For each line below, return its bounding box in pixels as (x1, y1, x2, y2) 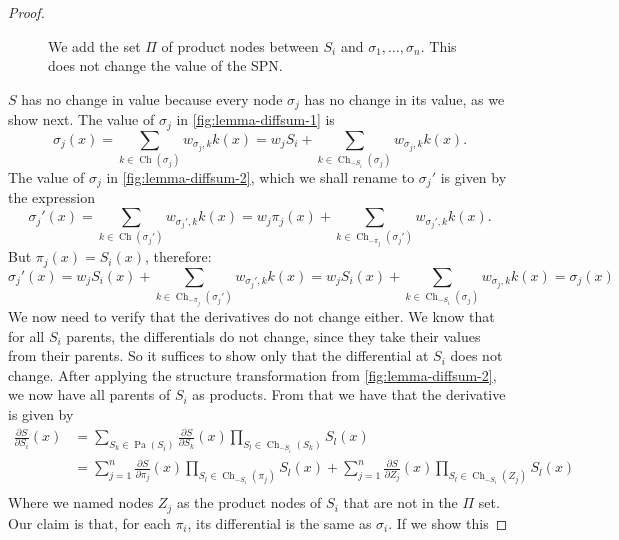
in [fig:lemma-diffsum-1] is (176, 109, 335, 130)
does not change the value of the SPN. (48, 55, 283, 76)
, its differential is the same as (187, 512, 372, 533)
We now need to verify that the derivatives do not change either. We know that (8, 306, 495, 327)
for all (8, 325, 45, 346)
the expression (8, 187, 95, 208)
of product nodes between (161, 35, 319, 56)
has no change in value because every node (21, 88, 283, 109)
